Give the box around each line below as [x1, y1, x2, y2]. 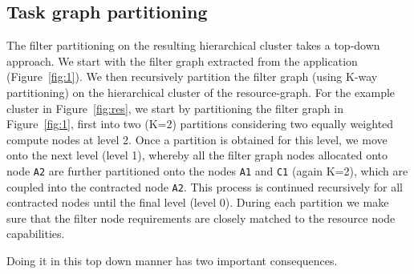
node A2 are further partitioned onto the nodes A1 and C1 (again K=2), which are [6, 162, 408, 179]
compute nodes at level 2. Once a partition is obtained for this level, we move [6, 131, 388, 147]
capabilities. [6, 225, 65, 242]
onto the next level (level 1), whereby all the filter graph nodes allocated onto [6, 147, 388, 163]
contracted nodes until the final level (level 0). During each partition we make [6, 194, 389, 211]
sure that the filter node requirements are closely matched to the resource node [6, 209, 396, 226]
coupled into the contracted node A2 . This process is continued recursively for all [6, 178, 404, 195]
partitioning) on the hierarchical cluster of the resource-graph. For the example [6, 83, 396, 100]
